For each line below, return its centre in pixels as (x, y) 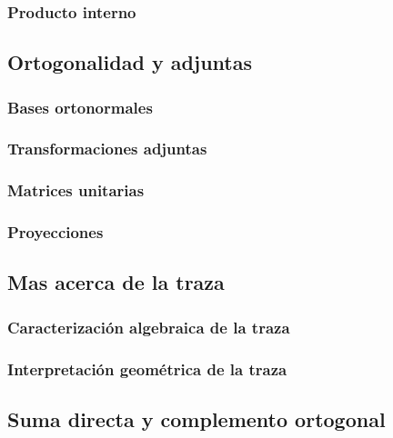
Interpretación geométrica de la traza (147, 368)
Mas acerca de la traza (116, 282)
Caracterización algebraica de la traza (149, 327)
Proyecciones (55, 232)
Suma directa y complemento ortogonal (196, 418)
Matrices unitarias (76, 190)
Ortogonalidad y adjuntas (130, 62)
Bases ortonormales (80, 107)
